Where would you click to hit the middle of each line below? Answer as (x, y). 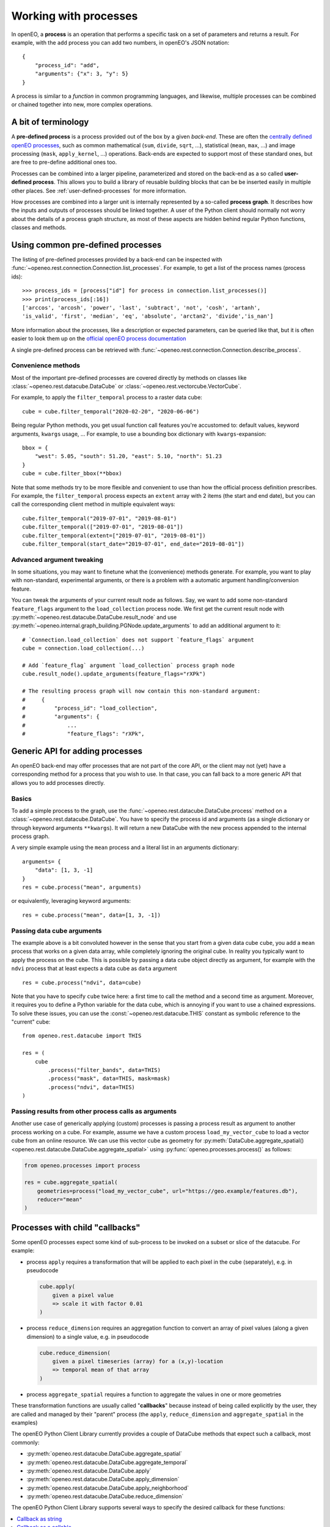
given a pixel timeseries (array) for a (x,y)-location (138, 1361)
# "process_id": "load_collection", (90, 708)
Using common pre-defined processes (86, 245)
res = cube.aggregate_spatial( (71, 1183)
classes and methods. (39, 228)
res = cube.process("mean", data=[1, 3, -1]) (92, 915)
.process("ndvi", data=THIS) (92, 1087)
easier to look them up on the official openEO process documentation (99, 338)
